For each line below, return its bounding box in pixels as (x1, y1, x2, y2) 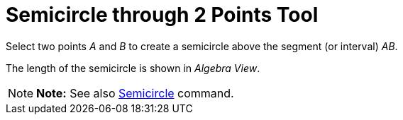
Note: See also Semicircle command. (36, 85, 234, 100)
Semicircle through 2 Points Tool (6, 3, 319, 27)
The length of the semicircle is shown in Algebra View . (6, 61, 260, 74)
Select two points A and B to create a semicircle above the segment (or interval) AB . (6, 40, 398, 52)
